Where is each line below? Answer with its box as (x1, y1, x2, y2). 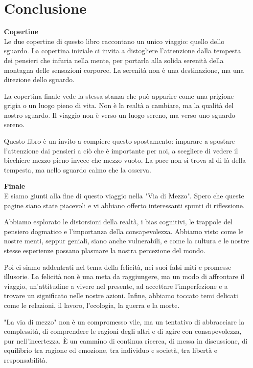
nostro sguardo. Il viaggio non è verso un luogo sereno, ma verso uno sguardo (4, 109, 235, 120)
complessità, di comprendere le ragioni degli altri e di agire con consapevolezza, (4, 326, 242, 336)
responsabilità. (4, 354, 47, 365)
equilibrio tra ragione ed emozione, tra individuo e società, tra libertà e (4, 345, 217, 355)
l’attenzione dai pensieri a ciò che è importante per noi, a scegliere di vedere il (4, 145, 238, 155)
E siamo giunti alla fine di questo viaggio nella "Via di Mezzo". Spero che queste (4, 191, 244, 201)
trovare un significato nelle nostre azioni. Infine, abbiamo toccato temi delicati (4, 290, 238, 301)
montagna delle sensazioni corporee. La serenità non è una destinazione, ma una (4, 65, 244, 75)
